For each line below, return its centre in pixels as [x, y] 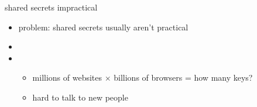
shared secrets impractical [51, 7]
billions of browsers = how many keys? [183, 77]
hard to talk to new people [80, 97]
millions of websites [67, 77]
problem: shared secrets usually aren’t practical [103, 27]
